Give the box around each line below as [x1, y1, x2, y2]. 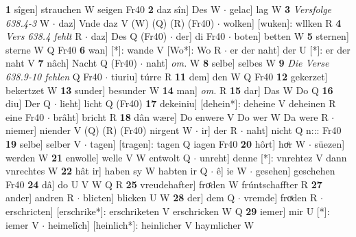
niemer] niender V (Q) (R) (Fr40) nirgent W [5, 123, 193, 137]
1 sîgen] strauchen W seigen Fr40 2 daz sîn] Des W [5, 2, 221, 16]
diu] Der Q [5, 96, 51, 111]
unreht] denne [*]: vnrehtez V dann [199, 150, 347, 164]
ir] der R [201, 123, 238, 137]
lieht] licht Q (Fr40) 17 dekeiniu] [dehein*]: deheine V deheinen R [60, 96, 336, 111]
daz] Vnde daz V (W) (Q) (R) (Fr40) [58, 15, 215, 30]
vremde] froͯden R [244, 190, 318, 205]
